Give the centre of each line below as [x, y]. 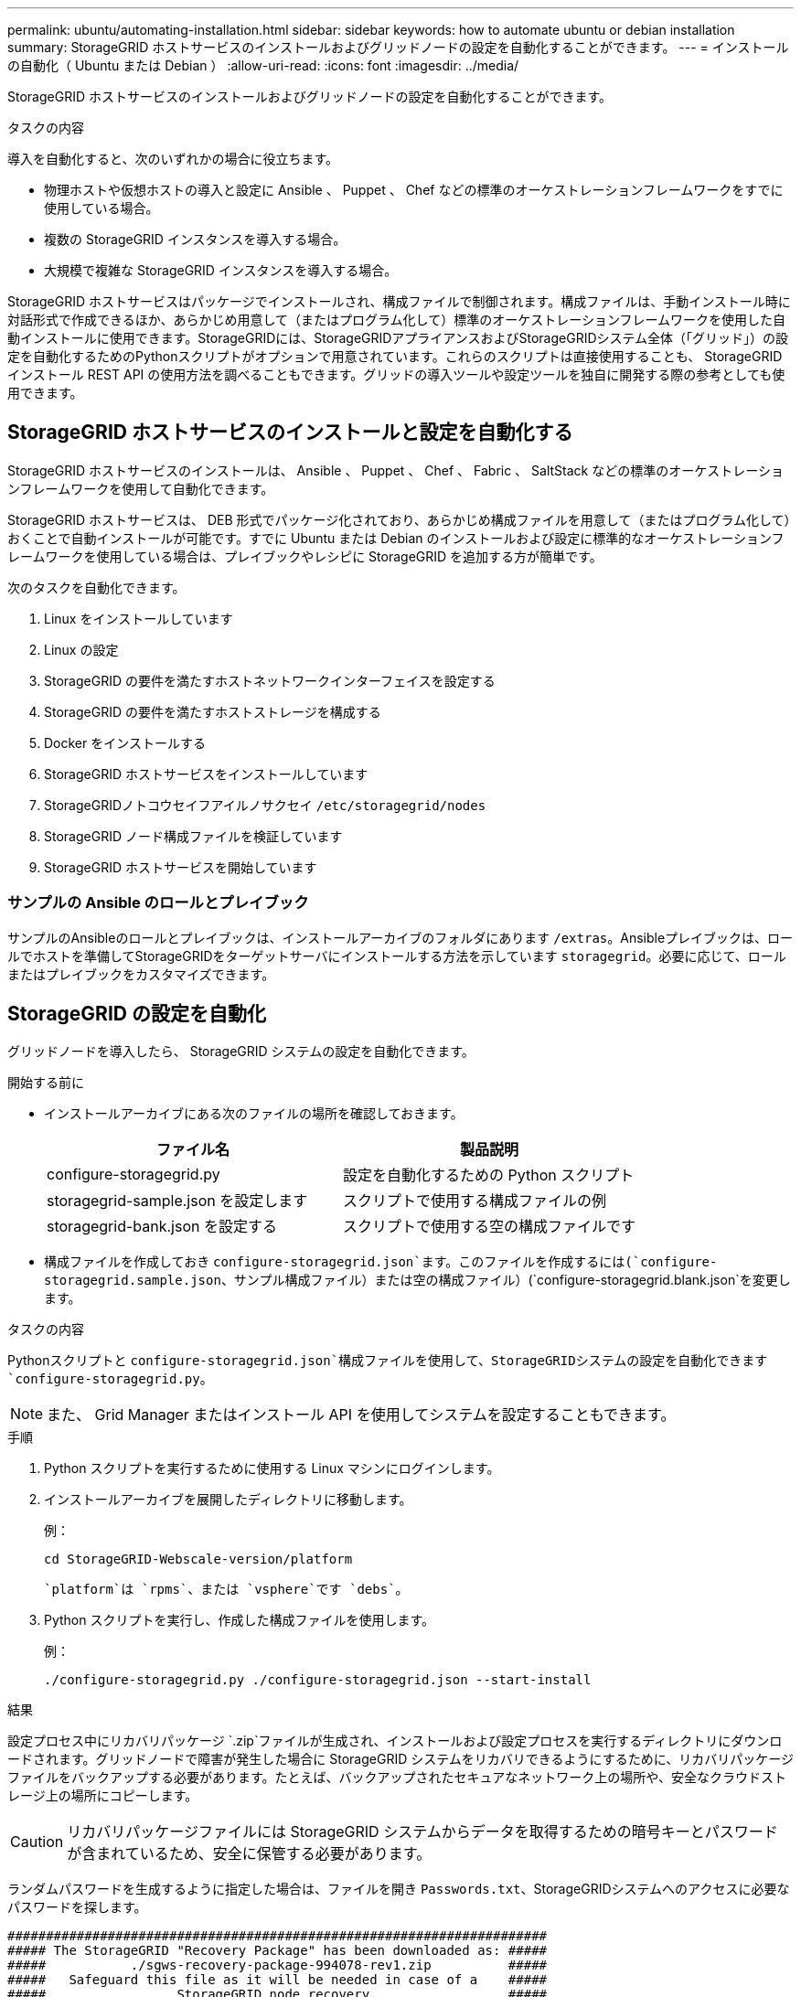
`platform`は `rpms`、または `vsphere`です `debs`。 [226, 1590]
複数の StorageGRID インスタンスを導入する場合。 [195, 239]
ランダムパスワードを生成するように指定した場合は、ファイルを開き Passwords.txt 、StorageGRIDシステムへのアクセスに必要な [399, 1889]
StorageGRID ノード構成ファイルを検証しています [193, 836]
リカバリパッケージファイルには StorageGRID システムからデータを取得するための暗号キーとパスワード [422, 1832]
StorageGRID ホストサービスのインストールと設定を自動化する [290, 433]
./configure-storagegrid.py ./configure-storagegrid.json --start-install [318, 1680]
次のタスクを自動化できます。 [96, 587]
